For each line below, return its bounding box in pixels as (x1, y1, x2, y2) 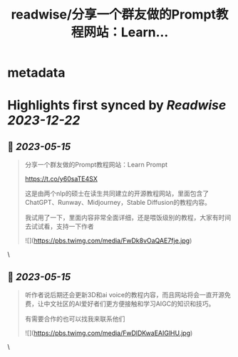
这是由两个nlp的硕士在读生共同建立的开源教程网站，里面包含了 (24, 189, 209, 198)
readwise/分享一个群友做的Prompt (11, 6, 216, 23)
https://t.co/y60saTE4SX (24, 175, 98, 183)
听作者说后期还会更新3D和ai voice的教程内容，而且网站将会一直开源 (24, 291, 225, 299)
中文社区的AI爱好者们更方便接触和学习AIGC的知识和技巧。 (43, 299, 215, 308)
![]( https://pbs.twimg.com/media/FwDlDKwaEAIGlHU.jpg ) (24, 329, 193, 337)
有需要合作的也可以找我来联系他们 (24, 314, 125, 323)
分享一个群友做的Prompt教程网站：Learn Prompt (24, 161, 168, 169)
